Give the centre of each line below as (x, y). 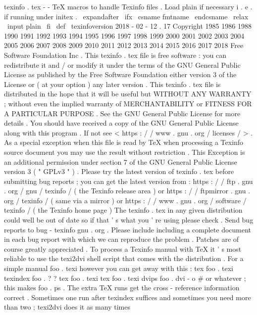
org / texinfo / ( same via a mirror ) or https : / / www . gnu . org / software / (125, 200)
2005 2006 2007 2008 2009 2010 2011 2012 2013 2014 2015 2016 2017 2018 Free (124, 45)
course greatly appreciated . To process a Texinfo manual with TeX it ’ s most (123, 248)
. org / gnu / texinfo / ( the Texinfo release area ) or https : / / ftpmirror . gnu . (127, 191)
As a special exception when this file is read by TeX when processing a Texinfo (124, 142)
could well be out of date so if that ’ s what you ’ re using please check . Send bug (129, 220)
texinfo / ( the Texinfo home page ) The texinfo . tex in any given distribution (123, 210)
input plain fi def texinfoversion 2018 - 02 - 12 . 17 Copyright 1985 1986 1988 (129, 26)
